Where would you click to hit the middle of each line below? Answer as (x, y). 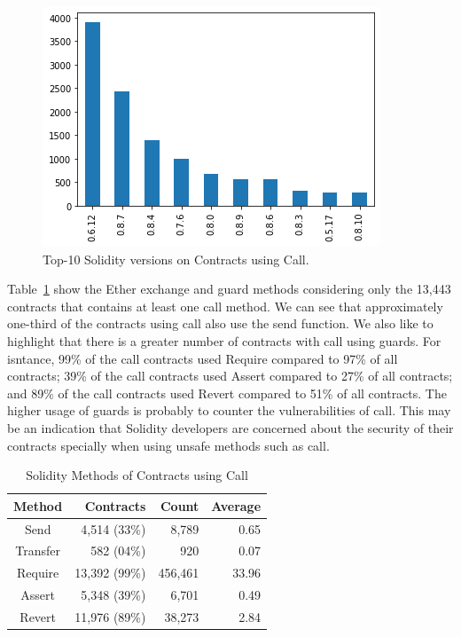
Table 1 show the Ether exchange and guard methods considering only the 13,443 (229, 289)
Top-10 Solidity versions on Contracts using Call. (176, 259)
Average (236, 505)
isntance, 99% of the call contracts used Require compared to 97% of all (203, 358)
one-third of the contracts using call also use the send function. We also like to (220, 323)
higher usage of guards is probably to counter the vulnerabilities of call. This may (229, 410)
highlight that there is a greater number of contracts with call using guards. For (224, 340)
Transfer (38, 550)
